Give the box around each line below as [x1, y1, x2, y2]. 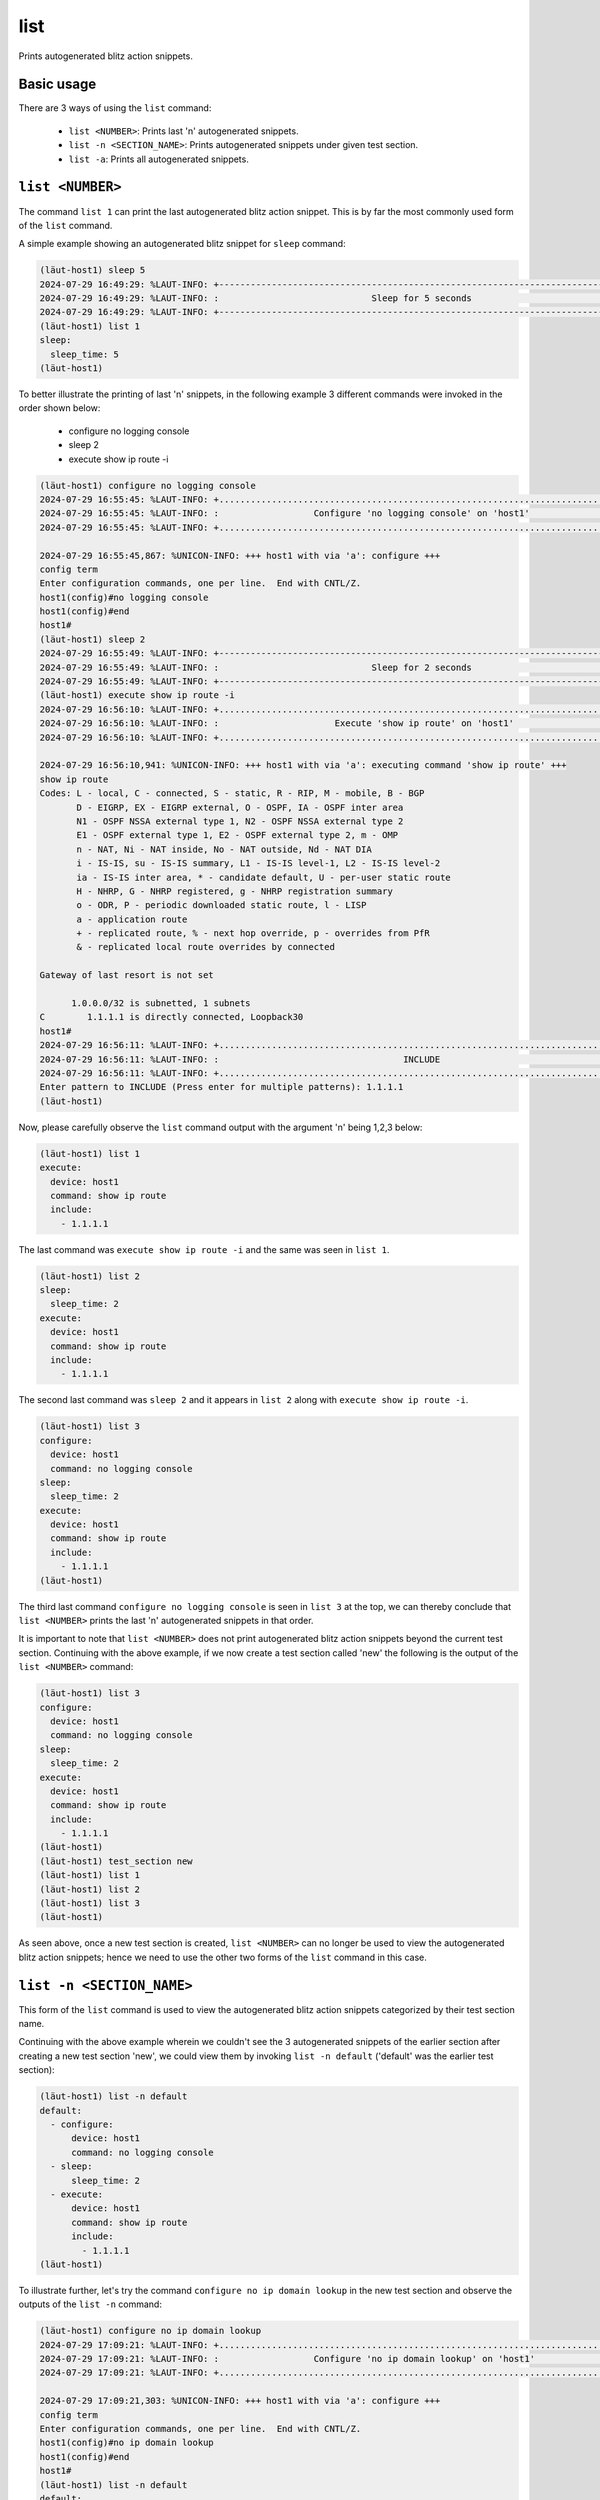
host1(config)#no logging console [39, 591, 209, 603]
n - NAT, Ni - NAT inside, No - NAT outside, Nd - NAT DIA [76, 843, 372, 855]
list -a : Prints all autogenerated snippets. [68, 153, 249, 165]
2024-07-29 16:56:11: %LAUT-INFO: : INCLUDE [39, 1053, 441, 1065]
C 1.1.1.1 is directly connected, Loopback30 [39, 1011, 304, 1023]
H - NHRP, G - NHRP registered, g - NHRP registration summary [76, 885, 394, 897]
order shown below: [18, 402, 101, 414]
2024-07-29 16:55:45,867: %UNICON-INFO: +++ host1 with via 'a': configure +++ [39, 550, 441, 561]
